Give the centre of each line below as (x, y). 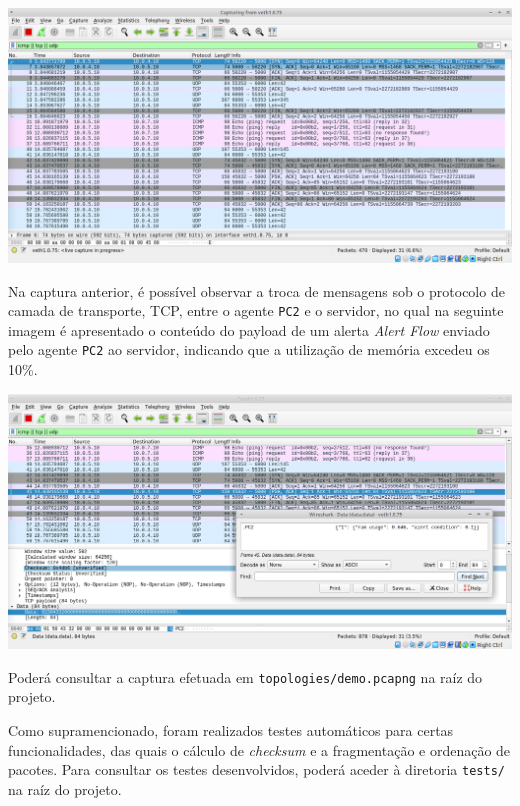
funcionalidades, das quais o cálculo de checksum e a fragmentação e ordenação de (259, 749)
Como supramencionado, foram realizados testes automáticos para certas (231, 729)
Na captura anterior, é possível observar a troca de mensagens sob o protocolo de (256, 290)
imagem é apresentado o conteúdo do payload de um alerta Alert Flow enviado (249, 329)
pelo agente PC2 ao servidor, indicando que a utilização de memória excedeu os (249, 349)
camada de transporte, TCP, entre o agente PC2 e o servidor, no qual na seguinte (256, 310)
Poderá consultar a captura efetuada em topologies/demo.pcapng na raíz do (245, 676)
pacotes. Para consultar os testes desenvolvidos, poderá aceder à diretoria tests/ (256, 769)
